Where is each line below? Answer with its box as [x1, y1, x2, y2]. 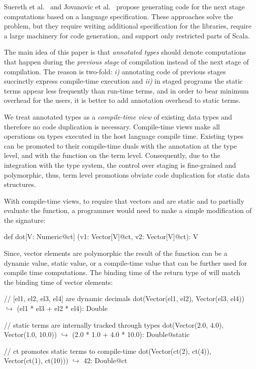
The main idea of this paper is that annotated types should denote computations [4, 47, 246, 57]
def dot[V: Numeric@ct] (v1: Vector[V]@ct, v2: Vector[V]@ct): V [4, 231, 198, 242]
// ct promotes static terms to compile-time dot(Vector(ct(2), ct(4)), [4, 345, 212, 356]
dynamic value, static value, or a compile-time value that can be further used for [4, 257, 247, 268]
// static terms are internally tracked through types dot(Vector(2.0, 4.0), [4, 319, 224, 330]
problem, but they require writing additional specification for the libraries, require [4, 21, 252, 31]
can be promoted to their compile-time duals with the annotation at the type [4, 140, 237, 151]
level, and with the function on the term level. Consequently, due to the [4, 150, 221, 160]
